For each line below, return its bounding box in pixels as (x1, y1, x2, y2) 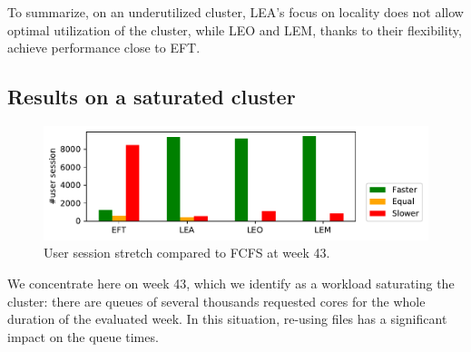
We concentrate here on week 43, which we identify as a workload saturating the (7, 274, 455, 293)
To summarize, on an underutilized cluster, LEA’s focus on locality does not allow (7, 3, 464, 21)
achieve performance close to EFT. (7, 38, 201, 57)
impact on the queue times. (7, 327, 159, 346)
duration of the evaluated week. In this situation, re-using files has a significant (7, 309, 447, 328)
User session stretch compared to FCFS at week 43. (44, 243, 330, 262)
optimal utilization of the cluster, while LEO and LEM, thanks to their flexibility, (7, 20, 462, 39)
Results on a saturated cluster (7, 83, 296, 111)
